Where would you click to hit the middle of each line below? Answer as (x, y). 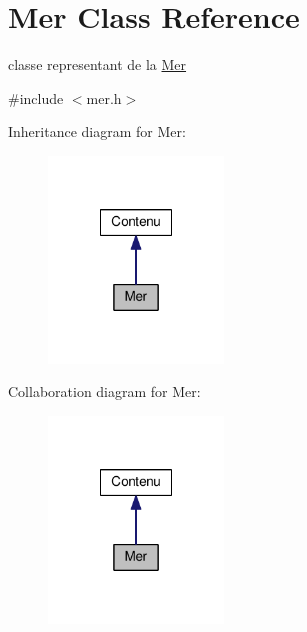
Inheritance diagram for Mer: (97, 131)
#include (36, 97)
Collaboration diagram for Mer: (104, 391)
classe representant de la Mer (97, 64)
